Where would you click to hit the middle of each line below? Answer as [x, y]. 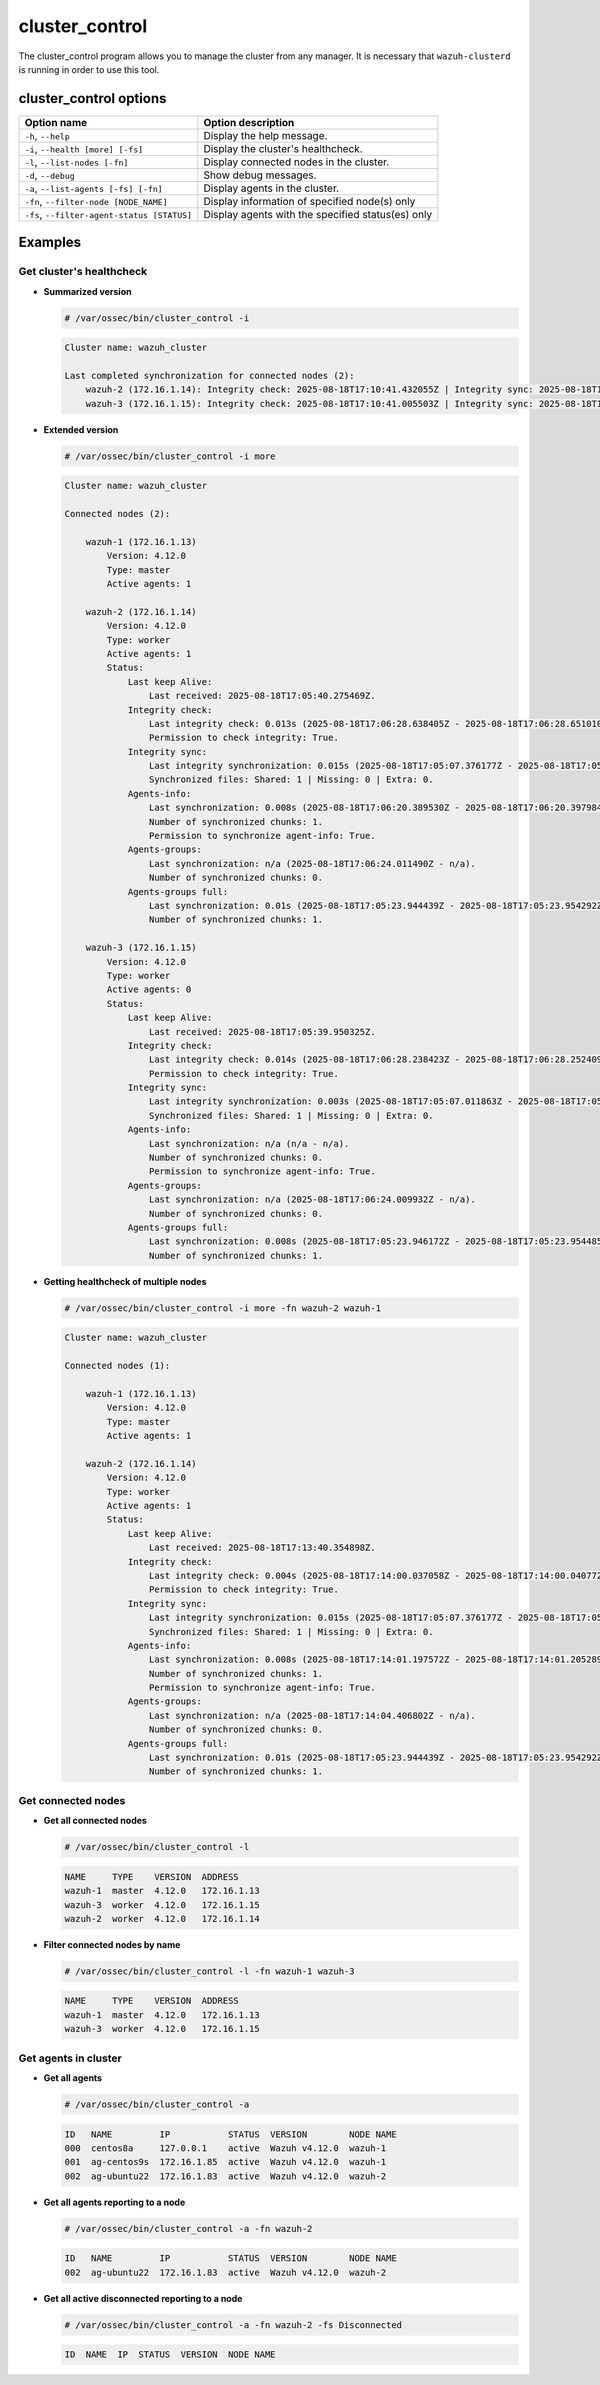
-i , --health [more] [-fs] [84, 148]
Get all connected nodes [95, 1821]
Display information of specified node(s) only [309, 201]
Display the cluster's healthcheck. [283, 148]
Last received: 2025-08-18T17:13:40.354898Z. [262, 1548]
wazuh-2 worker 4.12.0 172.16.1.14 [162, 1918]
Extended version [81, 429]
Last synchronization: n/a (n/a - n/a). [249, 1143]
